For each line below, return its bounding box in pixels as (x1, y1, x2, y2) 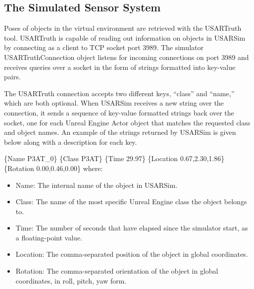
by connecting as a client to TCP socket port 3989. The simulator (4, 42, 203, 53)
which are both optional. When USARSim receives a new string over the (4, 98, 224, 108)
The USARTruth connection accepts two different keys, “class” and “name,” (4, 88, 235, 98)
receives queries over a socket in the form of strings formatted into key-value (4, 61, 236, 72)
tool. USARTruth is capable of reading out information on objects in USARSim (4, 32, 246, 43)
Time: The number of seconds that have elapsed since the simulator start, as (15, 223, 248, 233)
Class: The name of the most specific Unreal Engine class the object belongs (15, 196, 247, 207)
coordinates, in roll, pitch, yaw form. (15, 275, 127, 286)
